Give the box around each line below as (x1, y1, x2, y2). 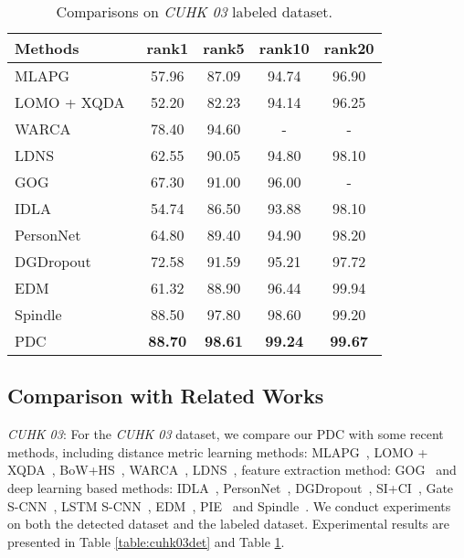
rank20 (323, 38, 374, 59)
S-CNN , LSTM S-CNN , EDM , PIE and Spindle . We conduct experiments (7, 496, 451, 515)
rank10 (258, 38, 310, 59)
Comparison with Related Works (7, 381, 324, 410)
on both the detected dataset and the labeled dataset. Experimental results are (7, 514, 450, 533)
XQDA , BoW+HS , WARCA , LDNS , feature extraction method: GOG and (7, 460, 457, 479)
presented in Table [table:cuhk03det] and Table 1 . (7, 531, 285, 551)
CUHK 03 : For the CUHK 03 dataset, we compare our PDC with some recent (7, 424, 444, 444)
